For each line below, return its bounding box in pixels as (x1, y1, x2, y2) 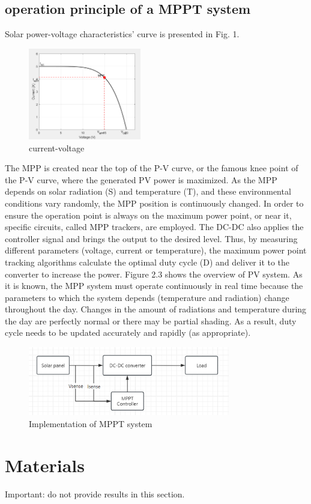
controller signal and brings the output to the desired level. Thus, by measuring (5, 232, 298, 244)
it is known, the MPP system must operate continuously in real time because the (5, 279, 303, 292)
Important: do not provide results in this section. (5, 487, 185, 500)
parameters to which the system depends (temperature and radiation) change (5, 291, 289, 303)
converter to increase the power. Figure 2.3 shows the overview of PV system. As (5, 267, 303, 280)
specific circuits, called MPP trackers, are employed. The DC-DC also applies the (5, 220, 304, 233)
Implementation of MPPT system (29, 417, 152, 430)
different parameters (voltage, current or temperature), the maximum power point (5, 244, 307, 257)
